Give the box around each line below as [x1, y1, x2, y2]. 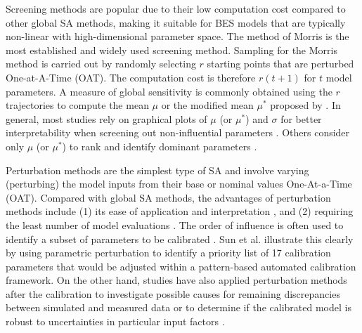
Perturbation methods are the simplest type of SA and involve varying [6, 162, 309, 177]
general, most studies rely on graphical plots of [6, 111, 207, 126]
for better [280, 111, 322, 126]
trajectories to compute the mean [6, 98, 149, 112]
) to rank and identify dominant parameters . [62, 138, 257, 153]
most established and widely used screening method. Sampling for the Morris [6, 42, 337, 57]
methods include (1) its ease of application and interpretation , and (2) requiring [6, 204, 354, 218]
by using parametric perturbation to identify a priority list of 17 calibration [6, 245, 331, 260]
